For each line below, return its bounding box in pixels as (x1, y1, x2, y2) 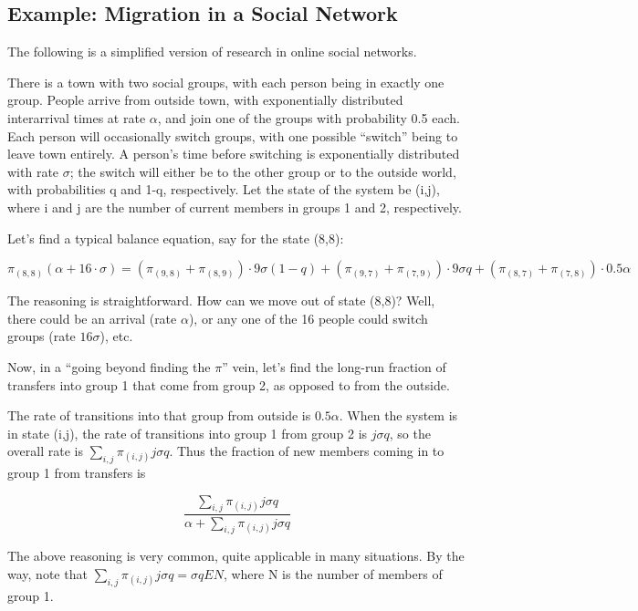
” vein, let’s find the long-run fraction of (222, 357, 446, 376)
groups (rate (7, 326, 76, 346)
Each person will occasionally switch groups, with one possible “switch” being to (7, 126, 458, 145)
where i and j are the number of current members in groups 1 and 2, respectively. (7, 197, 462, 216)
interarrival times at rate (7, 108, 146, 127)
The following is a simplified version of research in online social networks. (7, 42, 417, 61)
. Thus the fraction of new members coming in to (169, 441, 445, 461)
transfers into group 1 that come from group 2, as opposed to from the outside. (7, 375, 450, 394)
